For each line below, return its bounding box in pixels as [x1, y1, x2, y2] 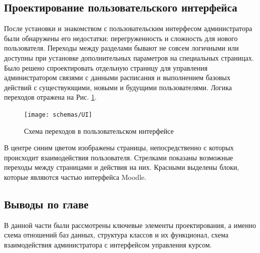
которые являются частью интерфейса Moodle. [4, 171, 147, 182]
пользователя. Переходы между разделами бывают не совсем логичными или [4, 43, 239, 53]
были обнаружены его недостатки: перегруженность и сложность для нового [4, 33, 238, 43]
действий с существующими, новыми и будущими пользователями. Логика [4, 82, 232, 92]
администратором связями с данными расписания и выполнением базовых [4, 72, 230, 83]
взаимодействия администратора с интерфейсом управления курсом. [4, 239, 212, 249]
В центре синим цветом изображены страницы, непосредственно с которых [4, 142, 234, 153]
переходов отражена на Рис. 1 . [4, 92, 97, 102]
